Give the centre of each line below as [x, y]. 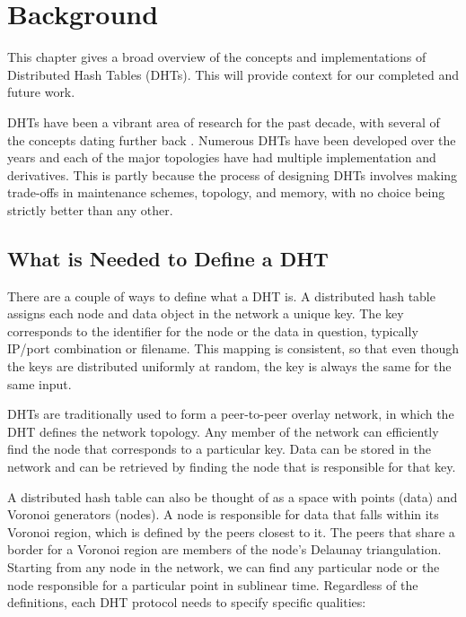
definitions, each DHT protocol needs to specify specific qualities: [187, 602]
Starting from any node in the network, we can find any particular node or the [224, 566]
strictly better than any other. [90, 209]
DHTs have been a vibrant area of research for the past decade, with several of [224, 122]
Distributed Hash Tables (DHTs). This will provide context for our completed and [233, 74]
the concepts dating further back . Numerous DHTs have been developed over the [232, 139]
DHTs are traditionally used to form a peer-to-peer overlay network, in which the [231, 414]
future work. [41, 92]
